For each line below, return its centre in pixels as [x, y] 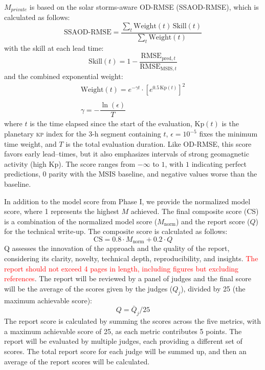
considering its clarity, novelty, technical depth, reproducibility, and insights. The [131, 258]
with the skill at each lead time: [54, 47]
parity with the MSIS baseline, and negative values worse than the [153, 174]
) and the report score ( [213, 221]
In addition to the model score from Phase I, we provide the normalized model [127, 201]
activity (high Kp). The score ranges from [70, 163]
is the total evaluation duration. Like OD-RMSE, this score [159, 143]
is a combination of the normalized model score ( [81, 221]
